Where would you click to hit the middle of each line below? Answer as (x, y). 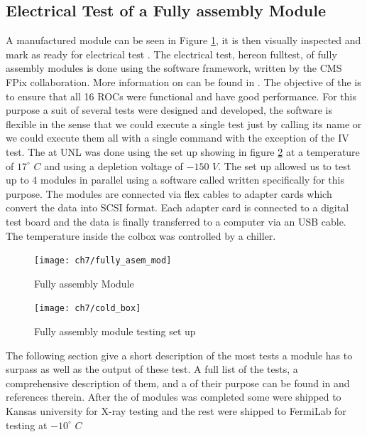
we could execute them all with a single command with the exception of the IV (177, 138)
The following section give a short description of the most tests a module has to (179, 355)
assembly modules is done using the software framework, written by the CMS (174, 68)
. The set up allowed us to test (285, 165)
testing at (27, 425)
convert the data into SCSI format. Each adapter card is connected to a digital (177, 207)
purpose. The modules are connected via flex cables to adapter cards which (169, 193)
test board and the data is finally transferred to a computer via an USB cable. (176, 221)
